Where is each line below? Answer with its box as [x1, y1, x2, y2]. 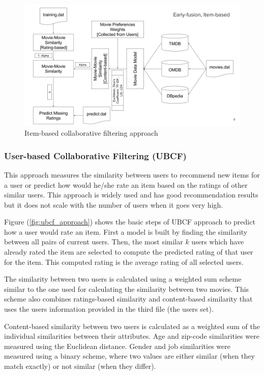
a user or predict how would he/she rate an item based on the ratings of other [4, 179, 248, 190]
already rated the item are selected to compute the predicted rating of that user [4, 246, 253, 257]
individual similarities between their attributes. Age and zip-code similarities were [4, 331, 259, 341]
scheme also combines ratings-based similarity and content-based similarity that [4, 293, 253, 304]
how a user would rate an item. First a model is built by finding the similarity [4, 226, 248, 237]
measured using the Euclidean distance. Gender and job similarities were [4, 340, 230, 351]
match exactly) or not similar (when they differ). [4, 361, 156, 371]
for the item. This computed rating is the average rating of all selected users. [4, 256, 244, 267]
